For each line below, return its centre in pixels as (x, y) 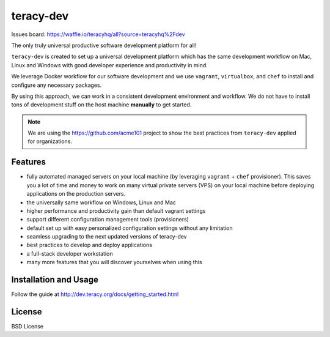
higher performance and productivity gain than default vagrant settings (116, 210)
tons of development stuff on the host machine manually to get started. (101, 105)
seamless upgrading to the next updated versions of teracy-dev (107, 237)
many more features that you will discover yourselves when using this (114, 262)
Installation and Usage (55, 280)
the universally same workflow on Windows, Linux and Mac (101, 202)
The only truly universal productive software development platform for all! (104, 45)
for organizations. (50, 141)
